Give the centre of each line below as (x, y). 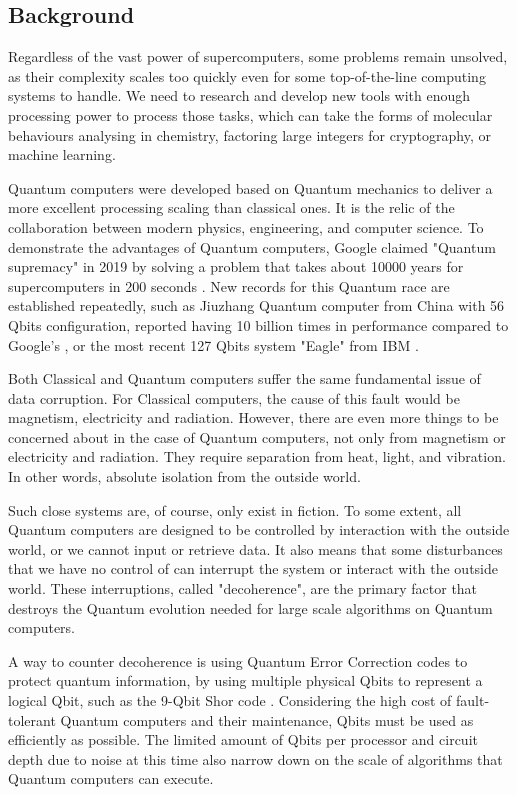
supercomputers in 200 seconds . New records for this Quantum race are (229, 285)
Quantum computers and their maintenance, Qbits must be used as (267, 719)
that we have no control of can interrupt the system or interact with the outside (253, 568)
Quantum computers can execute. (111, 778)
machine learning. (62, 154)
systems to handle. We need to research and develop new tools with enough (239, 95)
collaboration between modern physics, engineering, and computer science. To (246, 226)
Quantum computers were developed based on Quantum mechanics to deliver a (250, 187)
